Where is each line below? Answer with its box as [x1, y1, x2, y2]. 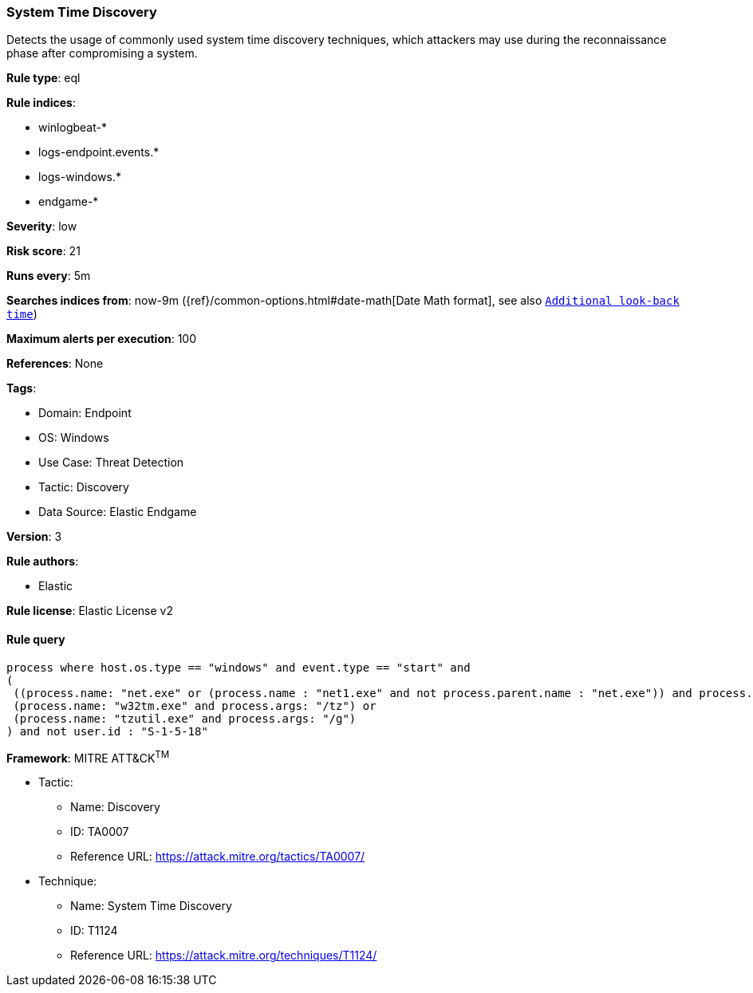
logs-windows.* [38, 170, 121, 184]
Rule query [6, 632, 65, 646]
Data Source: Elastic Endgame [38, 505, 197, 519]
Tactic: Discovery [38, 480, 129, 495]
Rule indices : [6, 96, 76, 110]
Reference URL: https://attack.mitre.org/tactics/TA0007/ [70, 849, 365, 864]
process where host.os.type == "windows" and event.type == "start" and [6, 660, 471, 674]
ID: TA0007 [70, 825, 129, 839]
